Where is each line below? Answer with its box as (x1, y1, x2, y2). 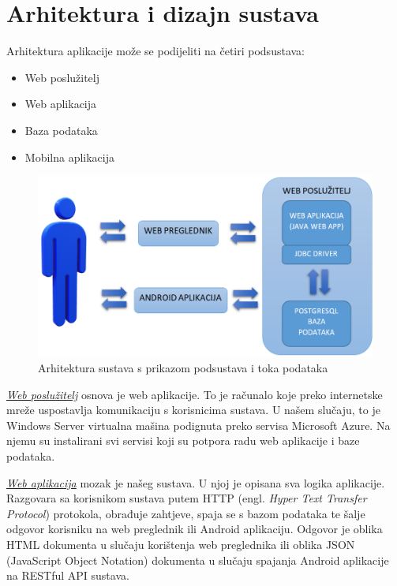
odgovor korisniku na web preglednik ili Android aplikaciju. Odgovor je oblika (6, 521, 383, 537)
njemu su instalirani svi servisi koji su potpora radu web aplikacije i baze (6, 432, 360, 449)
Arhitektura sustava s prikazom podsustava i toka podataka (38, 359, 328, 375)
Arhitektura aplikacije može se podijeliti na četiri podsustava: (6, 43, 305, 59)
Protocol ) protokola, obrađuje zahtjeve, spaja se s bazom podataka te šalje (6, 505, 365, 521)
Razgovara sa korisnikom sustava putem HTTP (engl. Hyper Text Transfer (6, 490, 367, 506)
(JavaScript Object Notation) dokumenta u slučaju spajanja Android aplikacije (6, 551, 389, 568)
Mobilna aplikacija (24, 148, 115, 165)
